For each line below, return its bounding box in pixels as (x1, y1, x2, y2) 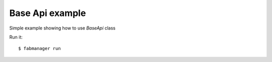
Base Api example (9, 7, 86, 18)
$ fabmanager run (18, 45, 61, 51)
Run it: (9, 34, 23, 40)
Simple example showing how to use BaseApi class (9, 25, 116, 31)
